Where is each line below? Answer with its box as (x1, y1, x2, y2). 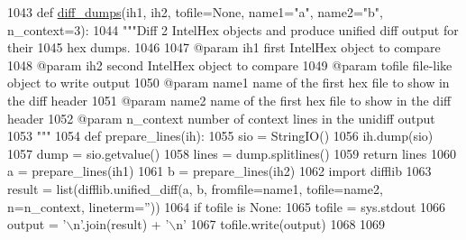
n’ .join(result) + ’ (73, 215, 169, 234)
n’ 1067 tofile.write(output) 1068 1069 (176, 215, 386, 234)
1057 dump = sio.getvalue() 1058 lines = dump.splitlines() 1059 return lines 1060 (7, 143, 456, 162)
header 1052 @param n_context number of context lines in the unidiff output (7, 108, 435, 127)
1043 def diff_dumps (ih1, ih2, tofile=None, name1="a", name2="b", (7, 3, 383, 21)
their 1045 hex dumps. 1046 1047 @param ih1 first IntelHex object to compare (7, 38, 441, 57)
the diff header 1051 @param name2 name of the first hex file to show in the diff (7, 90, 452, 109)
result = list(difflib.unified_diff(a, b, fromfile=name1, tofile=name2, (7, 179, 383, 198)
